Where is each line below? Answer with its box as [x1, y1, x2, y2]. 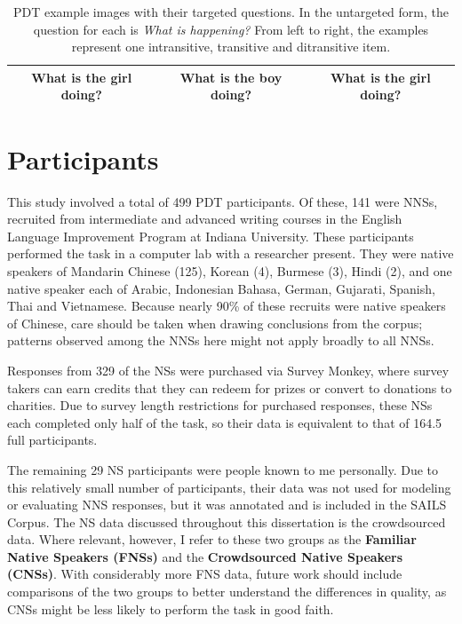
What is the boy [179, 67, 283, 86]
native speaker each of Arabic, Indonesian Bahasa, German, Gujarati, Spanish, [7, 279, 435, 297]
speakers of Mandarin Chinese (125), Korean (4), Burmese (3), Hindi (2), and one [7, 261, 452, 280]
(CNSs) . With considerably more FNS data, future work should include [7, 565, 402, 583]
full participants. [7, 430, 98, 449]
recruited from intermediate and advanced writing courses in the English [7, 209, 402, 228]
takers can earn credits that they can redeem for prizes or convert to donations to [7, 378, 452, 397]
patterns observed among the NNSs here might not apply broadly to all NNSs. [7, 331, 434, 350]
